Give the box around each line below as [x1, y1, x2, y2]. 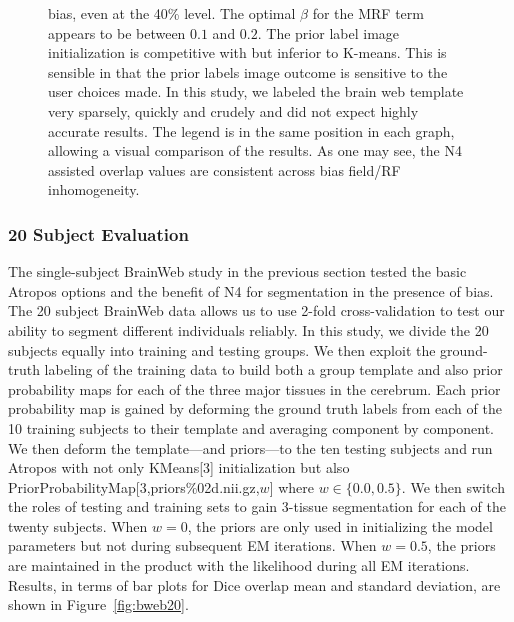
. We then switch [401, 476, 505, 497]
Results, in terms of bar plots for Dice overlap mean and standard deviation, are [8, 574, 501, 595]
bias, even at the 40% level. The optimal [48, 3, 296, 23]
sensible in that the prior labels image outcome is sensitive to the [48, 61, 448, 82]
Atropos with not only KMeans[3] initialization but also [8, 457, 350, 478]
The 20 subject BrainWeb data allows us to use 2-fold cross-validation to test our [8, 300, 505, 321]
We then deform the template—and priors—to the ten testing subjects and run [8, 437, 493, 458]
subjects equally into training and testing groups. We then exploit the [8, 339, 436, 360]
